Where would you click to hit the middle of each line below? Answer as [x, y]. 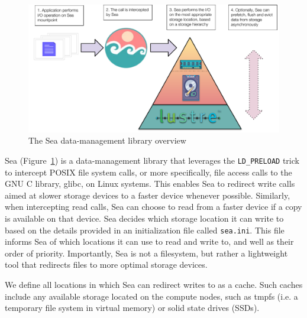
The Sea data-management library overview [107, 140]
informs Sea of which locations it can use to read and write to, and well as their [149, 241]
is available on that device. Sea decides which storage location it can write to [144, 218]
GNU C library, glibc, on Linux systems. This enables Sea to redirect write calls [150, 184]
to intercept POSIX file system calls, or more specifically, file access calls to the [148, 172]
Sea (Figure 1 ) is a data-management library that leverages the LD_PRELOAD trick [152, 160]
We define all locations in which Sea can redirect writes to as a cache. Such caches [154, 284]
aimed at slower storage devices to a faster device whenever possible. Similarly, [148, 195]
